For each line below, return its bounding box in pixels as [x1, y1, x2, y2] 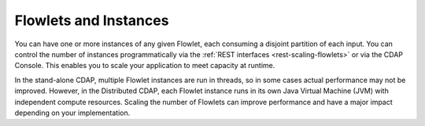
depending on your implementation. [14, 108, 131, 117]
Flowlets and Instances [14, 12, 169, 29]
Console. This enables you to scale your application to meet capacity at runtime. [14, 61, 275, 70]
